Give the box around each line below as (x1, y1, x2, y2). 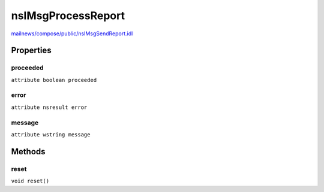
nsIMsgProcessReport (11, 9, 125, 22)
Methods (11, 147, 46, 157)
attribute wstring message (11, 131, 91, 138)
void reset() (11, 178, 50, 185)
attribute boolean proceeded (11, 77, 97, 83)
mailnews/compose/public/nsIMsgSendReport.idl (11, 30, 133, 37)
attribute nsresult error (11, 103, 88, 111)
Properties (11, 45, 52, 56)
